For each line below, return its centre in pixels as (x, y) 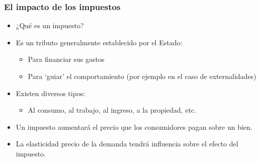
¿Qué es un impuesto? (50, 25)
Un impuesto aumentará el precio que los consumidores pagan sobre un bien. (134, 127)
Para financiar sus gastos (66, 59)
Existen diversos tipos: (51, 93)
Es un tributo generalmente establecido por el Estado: (99, 42)
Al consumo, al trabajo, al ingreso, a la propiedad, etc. (112, 110)
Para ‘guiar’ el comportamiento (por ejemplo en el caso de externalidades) (142, 76)
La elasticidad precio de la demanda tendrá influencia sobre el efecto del (127, 144)
